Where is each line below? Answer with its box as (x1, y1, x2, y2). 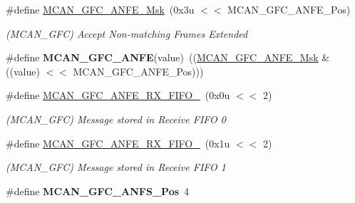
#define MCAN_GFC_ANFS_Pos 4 (6, 183, 190, 198)
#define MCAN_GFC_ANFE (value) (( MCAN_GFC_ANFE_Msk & (6, 50, 330, 65)
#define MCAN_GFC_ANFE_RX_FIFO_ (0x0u (6, 88, 230, 103)
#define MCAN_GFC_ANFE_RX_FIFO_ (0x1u (6, 135, 230, 150)
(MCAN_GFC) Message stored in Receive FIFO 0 (6, 111, 226, 126)
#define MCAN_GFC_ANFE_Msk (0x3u (6, 2, 195, 16)
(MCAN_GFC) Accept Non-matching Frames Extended (6, 26, 248, 41)
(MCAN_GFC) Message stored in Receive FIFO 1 (6, 160, 226, 175)
